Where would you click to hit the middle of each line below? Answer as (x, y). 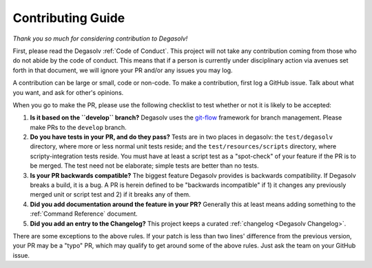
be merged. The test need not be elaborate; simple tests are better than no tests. (144, 166)
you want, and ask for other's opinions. (68, 92)
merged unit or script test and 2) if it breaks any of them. (110, 194)
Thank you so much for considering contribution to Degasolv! (100, 38)
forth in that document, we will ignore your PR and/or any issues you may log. (123, 70)
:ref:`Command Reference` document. (84, 214)
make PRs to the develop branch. (78, 127)
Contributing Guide (69, 18)
